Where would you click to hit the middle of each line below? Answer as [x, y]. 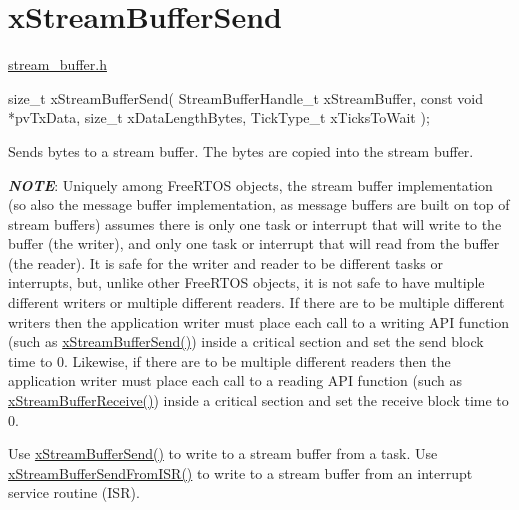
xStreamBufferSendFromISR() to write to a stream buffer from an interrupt [240, 472]
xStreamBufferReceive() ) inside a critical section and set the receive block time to [258, 400]
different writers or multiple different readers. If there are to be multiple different [256, 302]
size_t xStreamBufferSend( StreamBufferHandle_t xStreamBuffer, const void [246, 97]
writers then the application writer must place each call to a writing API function [259, 321]
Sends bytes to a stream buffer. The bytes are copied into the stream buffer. [241, 150]
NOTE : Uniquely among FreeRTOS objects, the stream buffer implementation [250, 184]
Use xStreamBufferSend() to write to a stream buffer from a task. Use [223, 453]
